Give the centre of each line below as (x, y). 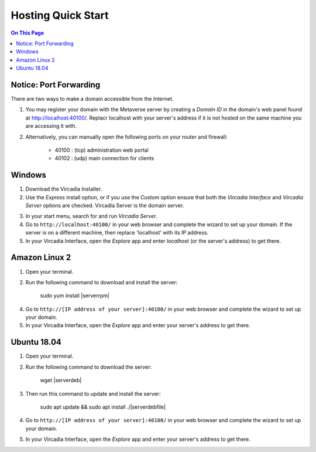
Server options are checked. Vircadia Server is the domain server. (105, 206)
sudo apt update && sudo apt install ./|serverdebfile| (103, 407)
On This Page (28, 33)
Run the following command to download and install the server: (102, 282)
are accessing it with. (51, 126)
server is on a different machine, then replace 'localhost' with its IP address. (117, 233)
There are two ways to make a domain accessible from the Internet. (92, 99)
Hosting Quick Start (60, 15)
